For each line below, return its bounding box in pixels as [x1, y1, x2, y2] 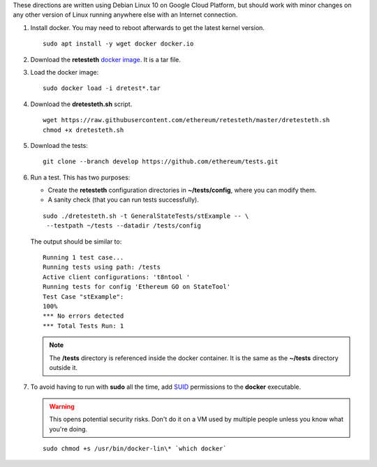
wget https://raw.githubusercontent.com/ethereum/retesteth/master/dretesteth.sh [43, 116, 330, 124]
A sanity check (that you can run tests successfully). [47, 195, 199, 204]
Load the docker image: [30, 68, 99, 76]
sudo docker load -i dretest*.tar [43, 84, 161, 92]
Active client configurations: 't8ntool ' [43, 273, 191, 281]
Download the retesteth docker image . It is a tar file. [30, 55, 182, 64]
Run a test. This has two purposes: [30, 173, 131, 181]
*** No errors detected [43, 312, 124, 320]
